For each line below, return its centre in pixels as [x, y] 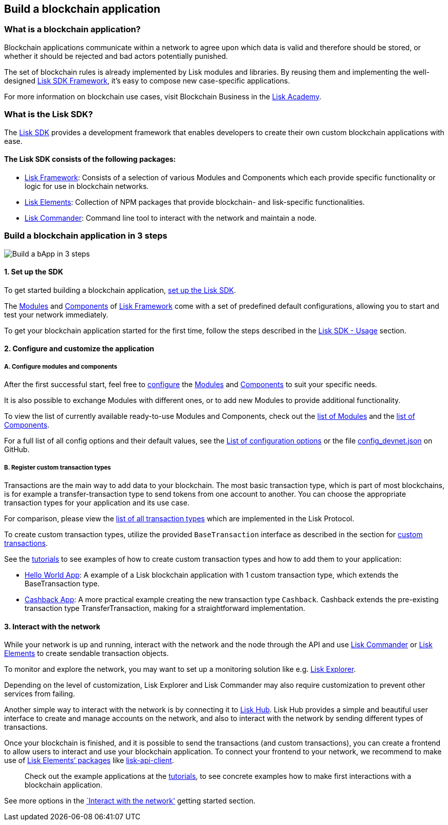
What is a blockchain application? [72, 29]
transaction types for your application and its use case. [97, 502]
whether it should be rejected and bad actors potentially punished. [116, 56]
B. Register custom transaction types [58, 467]
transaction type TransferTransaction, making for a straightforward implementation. [165, 608]
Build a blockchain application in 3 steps [86, 236]
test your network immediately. [56, 314]
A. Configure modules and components [61, 366]
